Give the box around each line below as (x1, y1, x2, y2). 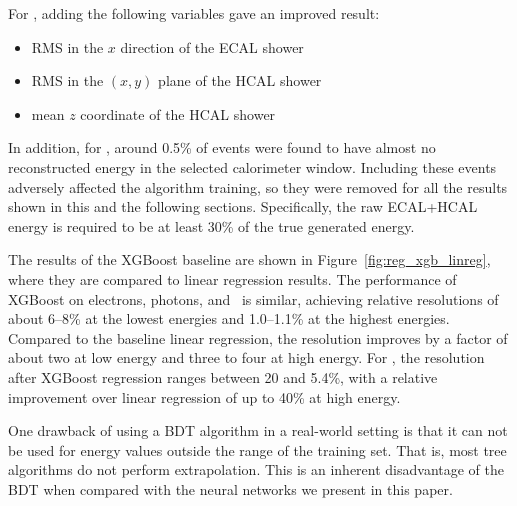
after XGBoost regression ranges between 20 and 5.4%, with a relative (8, 366, 438, 387)
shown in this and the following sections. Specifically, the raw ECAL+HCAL (8, 196, 478, 217)
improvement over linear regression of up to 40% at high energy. (8, 386, 401, 407)
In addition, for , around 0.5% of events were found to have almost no (8, 137, 436, 158)
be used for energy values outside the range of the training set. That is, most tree (8, 439, 507, 460)
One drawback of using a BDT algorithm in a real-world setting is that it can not (8, 420, 508, 441)
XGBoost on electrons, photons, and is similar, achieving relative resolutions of (8, 288, 499, 309)
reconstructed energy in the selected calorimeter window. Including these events (8, 156, 497, 177)
